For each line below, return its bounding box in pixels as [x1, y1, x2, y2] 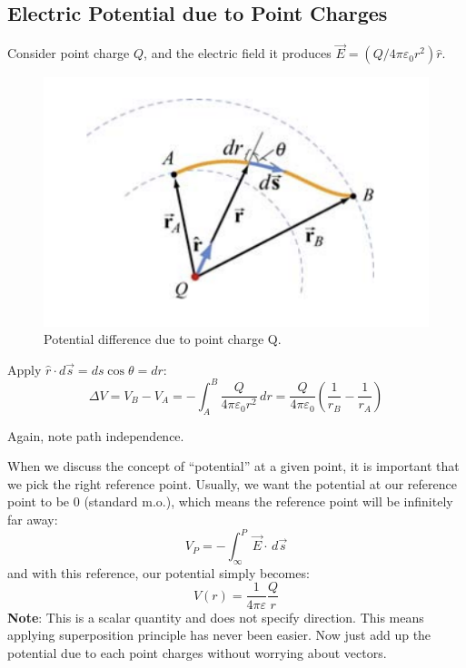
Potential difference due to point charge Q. [44, 329, 282, 349]
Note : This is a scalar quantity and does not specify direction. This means [7, 607, 424, 626]
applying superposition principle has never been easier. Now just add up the [7, 625, 431, 644]
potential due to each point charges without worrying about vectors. [7, 643, 387, 662]
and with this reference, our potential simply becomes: [7, 563, 310, 582]
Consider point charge [7, 44, 130, 63]
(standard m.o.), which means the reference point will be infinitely [84, 492, 453, 511]
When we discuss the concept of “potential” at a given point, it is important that [7, 457, 460, 476]
